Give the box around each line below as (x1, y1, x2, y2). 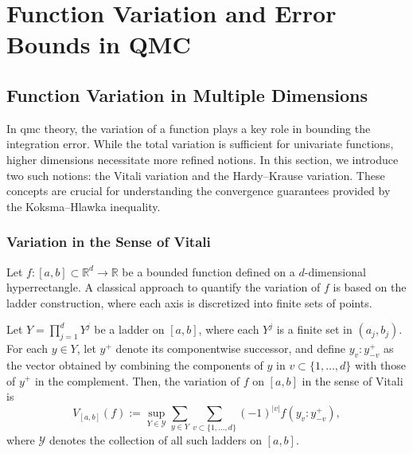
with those (355, 356, 406, 373)
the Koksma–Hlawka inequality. (6, 198, 161, 214)
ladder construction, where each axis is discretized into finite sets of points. (6, 294, 372, 311)
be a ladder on (94, 321, 165, 338)
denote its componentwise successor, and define (115, 340, 346, 357)
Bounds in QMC (6, 28, 191, 61)
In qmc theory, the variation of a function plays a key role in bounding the (6, 119, 371, 136)
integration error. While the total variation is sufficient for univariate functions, (6, 135, 394, 152)
